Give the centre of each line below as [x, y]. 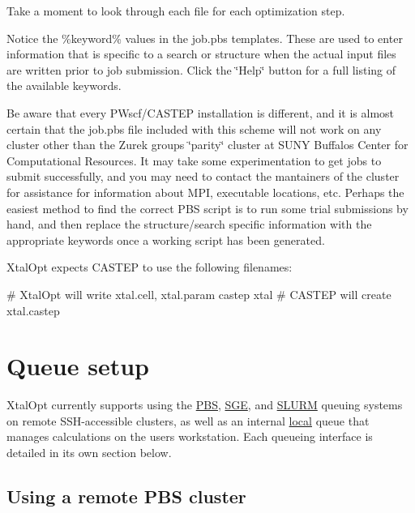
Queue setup [78, 366]
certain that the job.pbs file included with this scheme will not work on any [194, 128]
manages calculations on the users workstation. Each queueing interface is [190, 436]
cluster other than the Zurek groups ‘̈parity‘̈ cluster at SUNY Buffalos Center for [207, 145]
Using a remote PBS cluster [126, 496]
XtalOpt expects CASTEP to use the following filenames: [150, 267]
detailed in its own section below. [89, 452]
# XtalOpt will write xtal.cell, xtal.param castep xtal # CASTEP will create [199, 294]
